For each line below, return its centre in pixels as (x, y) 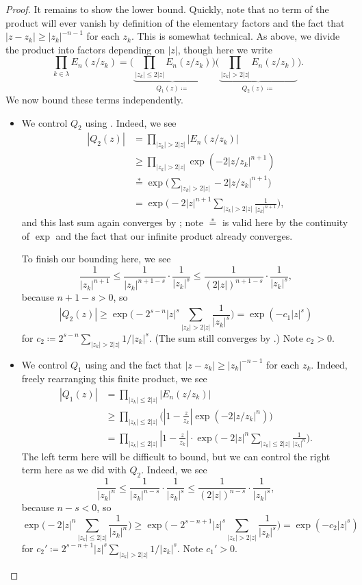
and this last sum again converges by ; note (112, 222)
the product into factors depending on (85, 49)
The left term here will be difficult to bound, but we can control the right (176, 456)
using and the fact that (133, 364)
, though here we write (225, 49)
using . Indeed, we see (131, 122)
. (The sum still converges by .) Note (226, 337)
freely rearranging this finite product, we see (114, 378)
